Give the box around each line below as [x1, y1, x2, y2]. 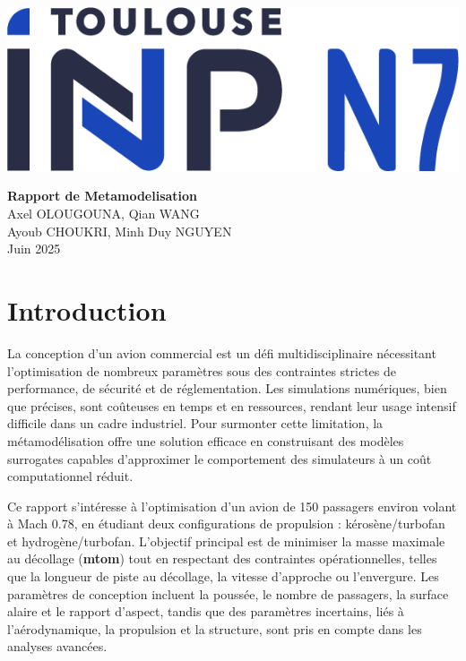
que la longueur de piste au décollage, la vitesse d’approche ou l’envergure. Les [7, 567, 439, 586]
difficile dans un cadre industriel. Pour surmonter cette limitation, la [7, 414, 384, 433]
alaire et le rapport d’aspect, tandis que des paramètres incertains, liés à [7, 602, 404, 621]
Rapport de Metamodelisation [7, 186, 198, 205]
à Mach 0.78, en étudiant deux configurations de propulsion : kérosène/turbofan [7, 514, 445, 533]
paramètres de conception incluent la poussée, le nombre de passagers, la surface [7, 584, 449, 603]
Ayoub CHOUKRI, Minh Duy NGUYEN [7, 221, 232, 240]
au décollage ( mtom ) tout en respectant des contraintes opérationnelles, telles [7, 549, 437, 568]
